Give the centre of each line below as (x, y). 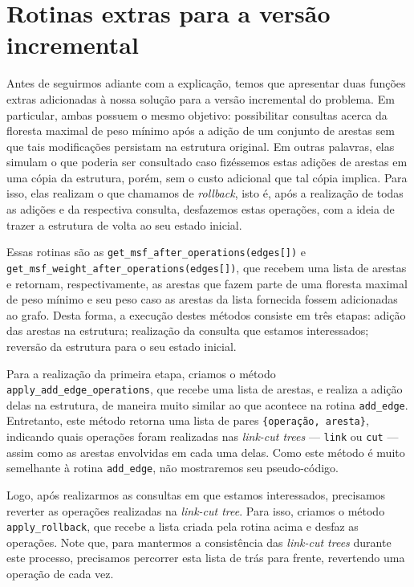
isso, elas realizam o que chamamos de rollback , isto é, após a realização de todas (205, 193)
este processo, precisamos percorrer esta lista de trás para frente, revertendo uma (206, 558)
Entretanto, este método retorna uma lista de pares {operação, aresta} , (188, 420)
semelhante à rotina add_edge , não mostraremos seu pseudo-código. (172, 468)
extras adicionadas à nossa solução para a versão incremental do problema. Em (201, 98)
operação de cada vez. (60, 574)
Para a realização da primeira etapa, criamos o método (141, 373)
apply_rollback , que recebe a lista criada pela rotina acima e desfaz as (183, 526)
